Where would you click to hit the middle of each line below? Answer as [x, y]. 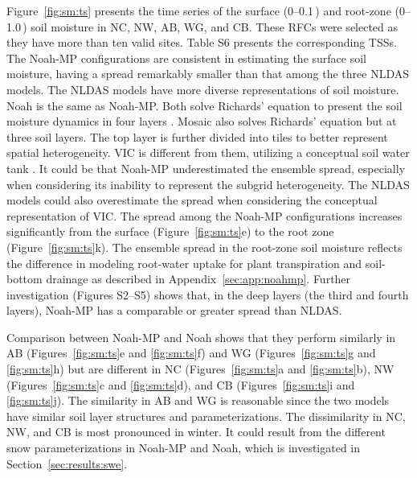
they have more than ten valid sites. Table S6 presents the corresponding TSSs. [202, 42]
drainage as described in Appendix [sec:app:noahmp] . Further [198, 279]
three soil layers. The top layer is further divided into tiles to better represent [197, 136]
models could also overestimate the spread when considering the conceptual [192, 200]
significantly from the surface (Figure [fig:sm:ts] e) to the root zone [170, 231]
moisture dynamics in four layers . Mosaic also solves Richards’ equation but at [202, 121]
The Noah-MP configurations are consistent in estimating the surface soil [186, 58]
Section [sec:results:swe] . [67, 463]
